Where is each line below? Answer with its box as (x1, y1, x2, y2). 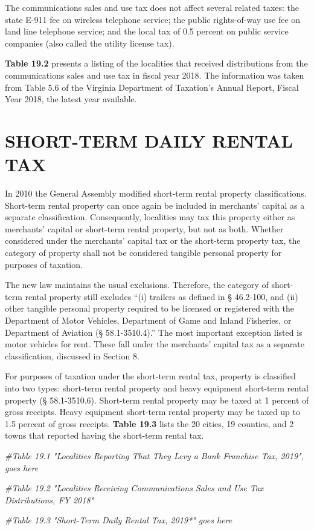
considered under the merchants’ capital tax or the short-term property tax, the (5, 234, 301, 247)
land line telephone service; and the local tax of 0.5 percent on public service (5, 25, 289, 38)
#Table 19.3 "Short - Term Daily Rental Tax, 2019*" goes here (5, 514, 232, 526)
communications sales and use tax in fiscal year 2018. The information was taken (5, 68, 304, 81)
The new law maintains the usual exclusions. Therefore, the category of (5, 278, 269, 291)
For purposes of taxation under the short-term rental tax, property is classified (5, 370, 296, 382)
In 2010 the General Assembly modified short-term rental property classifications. (5, 187, 307, 200)
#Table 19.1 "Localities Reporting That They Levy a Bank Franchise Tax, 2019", (5, 449, 304, 462)
